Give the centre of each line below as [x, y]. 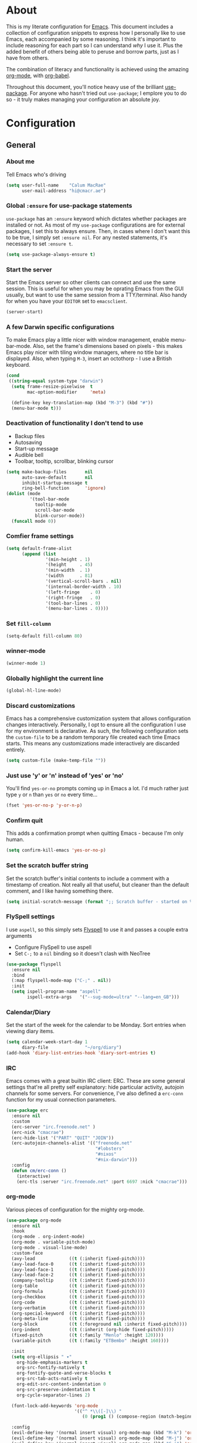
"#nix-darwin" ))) [116, 1160]
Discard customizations [41, 705]
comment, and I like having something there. [60, 891]
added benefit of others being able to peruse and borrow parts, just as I [92, 51]
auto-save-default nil [57, 477]
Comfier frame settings [40, 536]
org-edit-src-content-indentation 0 [62, 1384]
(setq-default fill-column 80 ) [44, 636]
